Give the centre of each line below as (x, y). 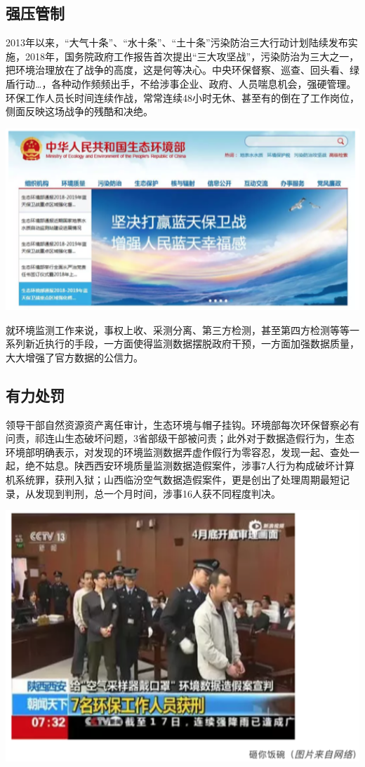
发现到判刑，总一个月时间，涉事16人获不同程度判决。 (158, 493)
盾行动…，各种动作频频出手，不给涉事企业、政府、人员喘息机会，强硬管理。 (181, 83)
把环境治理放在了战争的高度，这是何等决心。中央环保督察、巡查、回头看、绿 (182, 70)
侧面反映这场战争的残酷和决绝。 (79, 111)
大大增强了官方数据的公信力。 (74, 357)
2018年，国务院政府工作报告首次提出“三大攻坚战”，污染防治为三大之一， (192, 56)
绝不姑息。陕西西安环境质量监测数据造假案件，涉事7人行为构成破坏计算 (190, 466)
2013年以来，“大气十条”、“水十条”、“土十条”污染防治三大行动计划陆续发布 (177, 42)
